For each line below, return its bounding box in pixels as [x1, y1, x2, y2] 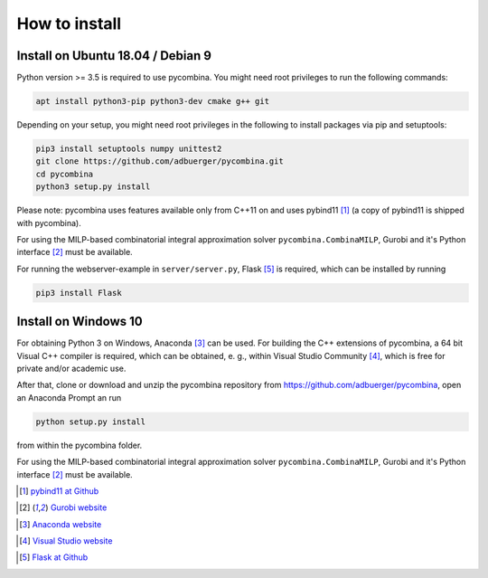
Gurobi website [50, 502, 108, 513]
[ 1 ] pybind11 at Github [19, 485, 99, 497]
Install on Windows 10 [16, 314, 144, 329]
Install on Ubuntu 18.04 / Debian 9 [16, 48, 212, 63]
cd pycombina [35, 168, 94, 179]
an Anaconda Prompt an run [16, 392, 122, 403]
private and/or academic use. [16, 363, 127, 374]
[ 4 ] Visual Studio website [19, 535, 113, 546]
